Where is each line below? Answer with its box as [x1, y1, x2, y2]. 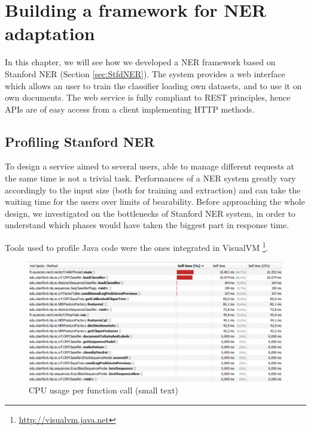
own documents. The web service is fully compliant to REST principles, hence [5, 91, 291, 104]
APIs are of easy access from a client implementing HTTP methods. [5, 102, 255, 115]
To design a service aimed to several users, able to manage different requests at [5, 160, 295, 172]
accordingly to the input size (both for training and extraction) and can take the [5, 183, 301, 196]
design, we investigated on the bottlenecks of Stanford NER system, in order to [5, 207, 295, 219]
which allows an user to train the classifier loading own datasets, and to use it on [5, 79, 302, 92]
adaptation [5, 21, 95, 46]
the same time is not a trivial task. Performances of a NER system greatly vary [5, 172, 296, 184]
